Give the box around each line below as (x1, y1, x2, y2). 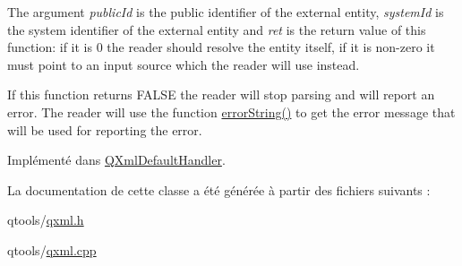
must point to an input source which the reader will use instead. (7, 55, 360, 73)
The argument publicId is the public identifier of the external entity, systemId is (7, 3, 444, 21)
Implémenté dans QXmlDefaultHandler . (7, 150, 226, 169)
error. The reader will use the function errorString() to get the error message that (7, 102, 456, 121)
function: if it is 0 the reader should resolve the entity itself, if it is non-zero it (7, 38, 435, 56)
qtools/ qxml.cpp (7, 240, 97, 259)
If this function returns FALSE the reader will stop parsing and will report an (7, 85, 435, 104)
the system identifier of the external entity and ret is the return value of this (7, 20, 426, 39)
